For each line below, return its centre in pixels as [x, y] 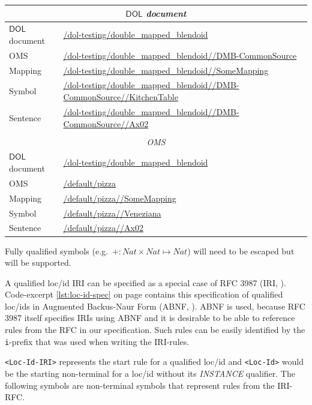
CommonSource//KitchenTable [121, 97]
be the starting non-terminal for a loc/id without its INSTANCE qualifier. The [150, 373]
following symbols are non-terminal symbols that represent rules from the [140, 385]
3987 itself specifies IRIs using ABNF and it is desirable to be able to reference [150, 318]
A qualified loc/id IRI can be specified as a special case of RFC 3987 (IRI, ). [145, 282]
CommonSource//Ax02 [106, 123]
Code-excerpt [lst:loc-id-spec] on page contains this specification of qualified [144, 294]
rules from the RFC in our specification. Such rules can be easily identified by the [155, 330]
